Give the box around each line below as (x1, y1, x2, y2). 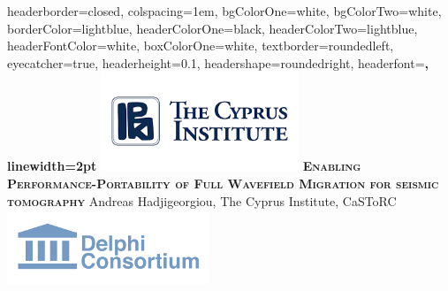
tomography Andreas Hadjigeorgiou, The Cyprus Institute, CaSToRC (7, 191, 397, 210)
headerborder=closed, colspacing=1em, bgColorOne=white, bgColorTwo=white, (7, 2, 442, 19)
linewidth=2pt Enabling (7, 157, 361, 175)
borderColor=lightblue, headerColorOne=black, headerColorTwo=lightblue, (7, 19, 418, 37)
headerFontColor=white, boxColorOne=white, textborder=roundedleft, (7, 36, 394, 55)
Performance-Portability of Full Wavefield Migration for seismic (7, 173, 439, 192)
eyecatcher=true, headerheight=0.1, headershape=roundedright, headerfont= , (7, 53, 429, 72)
